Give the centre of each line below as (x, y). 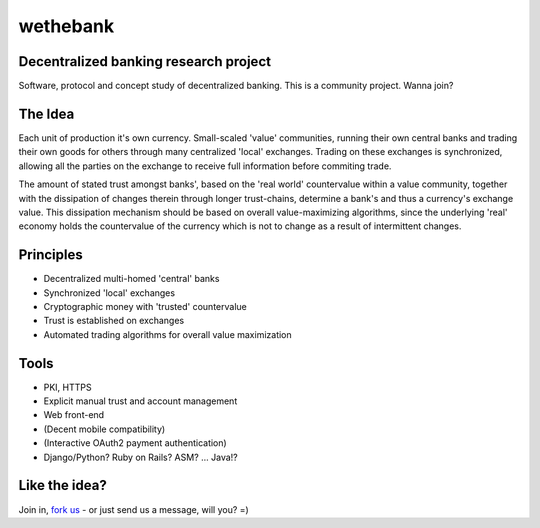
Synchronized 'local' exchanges (109, 292)
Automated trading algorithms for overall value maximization (167, 334)
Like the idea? (62, 485)
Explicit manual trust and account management (140, 401)
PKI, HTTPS (67, 387)
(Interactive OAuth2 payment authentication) (135, 443)
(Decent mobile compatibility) (104, 429)
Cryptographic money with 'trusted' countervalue (145, 306)
